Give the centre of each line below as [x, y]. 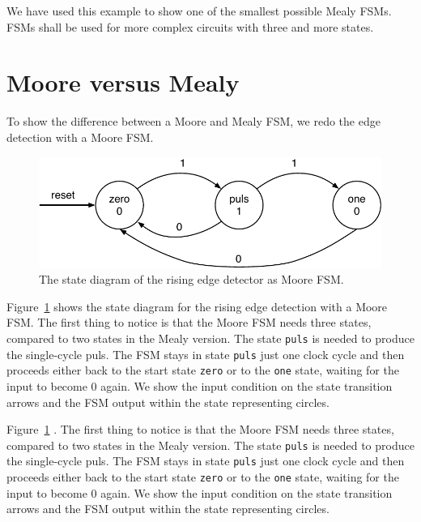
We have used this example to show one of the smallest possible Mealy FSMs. [199, 11]
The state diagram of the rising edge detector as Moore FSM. [191, 279]
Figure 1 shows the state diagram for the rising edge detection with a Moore [197, 306]
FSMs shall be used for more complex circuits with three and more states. [190, 26]
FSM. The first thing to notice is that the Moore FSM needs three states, [189, 322]
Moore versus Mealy [123, 82]
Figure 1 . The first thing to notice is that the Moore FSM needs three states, [200, 429]
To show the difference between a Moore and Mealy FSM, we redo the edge [193, 121]
